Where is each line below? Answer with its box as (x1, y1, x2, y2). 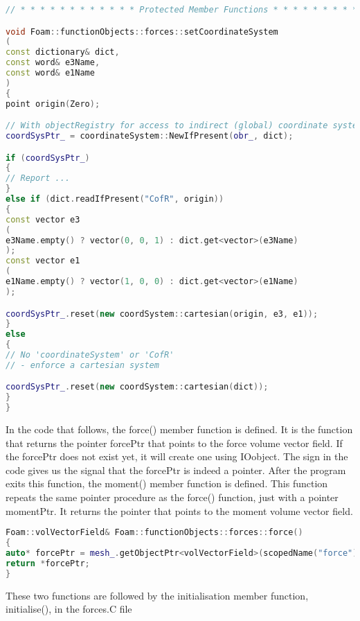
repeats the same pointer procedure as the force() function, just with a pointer (6, 490, 339, 504)
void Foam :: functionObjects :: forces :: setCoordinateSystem (6, 26, 278, 37)
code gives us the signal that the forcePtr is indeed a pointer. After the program (6, 462, 346, 477)
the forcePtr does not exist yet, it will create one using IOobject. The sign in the (6, 449, 348, 464)
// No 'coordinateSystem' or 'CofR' (6, 350, 174, 360)
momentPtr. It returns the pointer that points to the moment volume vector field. (6, 503, 353, 518)
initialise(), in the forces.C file (6, 602, 132, 616)
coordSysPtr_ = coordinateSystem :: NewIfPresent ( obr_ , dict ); (6, 131, 294, 141)
